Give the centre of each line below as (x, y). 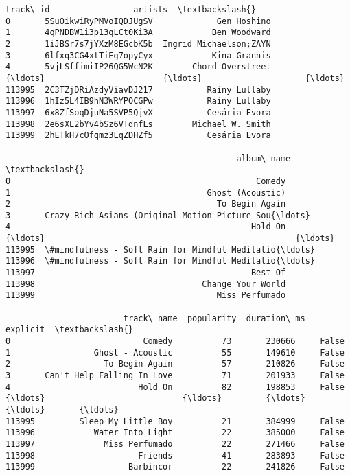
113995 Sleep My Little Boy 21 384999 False (175, 421)
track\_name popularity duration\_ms (214, 318)
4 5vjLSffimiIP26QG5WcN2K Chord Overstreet (138, 67)
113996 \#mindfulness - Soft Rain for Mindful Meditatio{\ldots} (161, 261)
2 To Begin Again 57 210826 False (175, 364)
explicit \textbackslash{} (70, 330)
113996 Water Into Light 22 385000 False (175, 433)
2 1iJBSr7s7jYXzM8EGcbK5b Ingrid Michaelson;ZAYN (138, 44)
